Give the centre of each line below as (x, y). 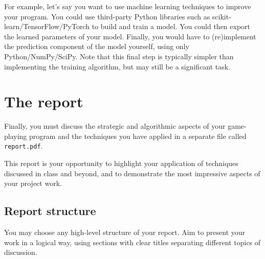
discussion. (21, 252)
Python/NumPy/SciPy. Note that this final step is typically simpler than (119, 56)
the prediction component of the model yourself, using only (97, 46)
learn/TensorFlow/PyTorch (47, 26)
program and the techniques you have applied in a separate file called (138, 136)
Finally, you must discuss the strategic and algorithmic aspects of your (115, 126)
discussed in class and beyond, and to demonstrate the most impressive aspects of (132, 173)
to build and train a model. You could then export (171, 26)
